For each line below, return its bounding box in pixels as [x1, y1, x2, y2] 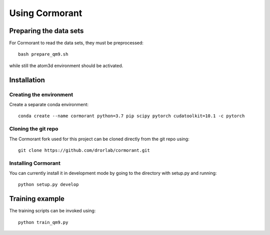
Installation [9, 76, 45, 84]
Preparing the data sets [9, 27, 84, 35]
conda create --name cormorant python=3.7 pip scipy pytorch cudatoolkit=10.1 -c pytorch [18, 113, 245, 119]
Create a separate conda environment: [9, 102, 89, 107]
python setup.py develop [18, 182, 79, 187]
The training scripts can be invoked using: [9, 208, 96, 214]
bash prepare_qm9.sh [18, 52, 68, 57]
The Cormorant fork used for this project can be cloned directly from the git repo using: [9, 136, 189, 142]
